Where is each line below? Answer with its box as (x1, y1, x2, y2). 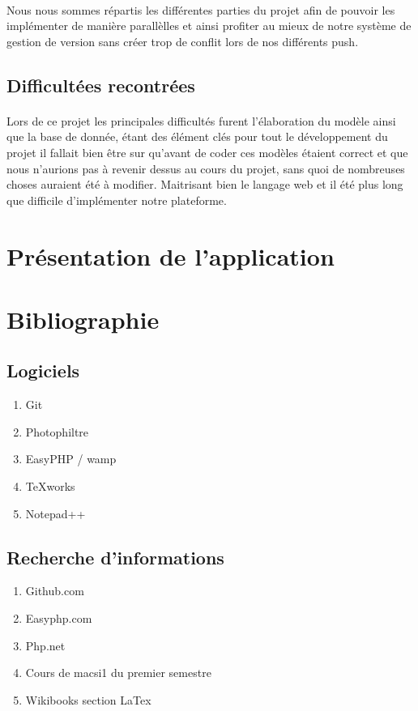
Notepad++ (25, 505, 86, 522)
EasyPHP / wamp (25, 450, 117, 467)
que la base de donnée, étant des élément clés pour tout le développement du (6, 128, 388, 145)
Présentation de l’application (6, 239, 335, 272)
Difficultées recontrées (6, 72, 195, 97)
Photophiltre (25, 423, 89, 440)
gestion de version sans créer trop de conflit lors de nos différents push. (6, 32, 359, 49)
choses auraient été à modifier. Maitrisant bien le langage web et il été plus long (6, 176, 403, 193)
